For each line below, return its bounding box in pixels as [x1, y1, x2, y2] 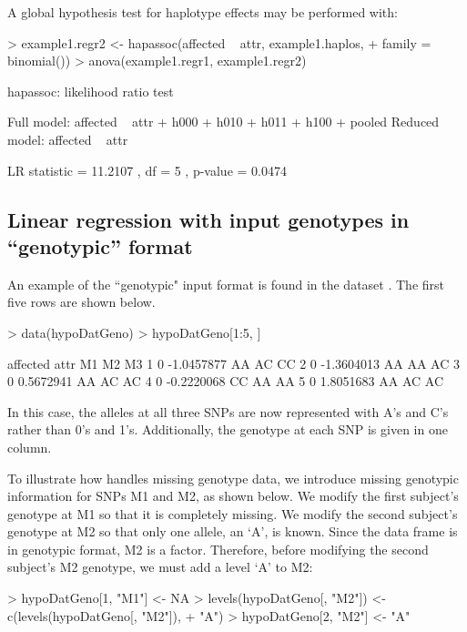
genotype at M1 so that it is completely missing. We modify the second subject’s [7, 504, 458, 523]
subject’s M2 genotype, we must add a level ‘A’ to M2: [7, 557, 313, 576]
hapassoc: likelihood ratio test [7, 81, 174, 100]
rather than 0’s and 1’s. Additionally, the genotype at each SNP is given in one [7, 420, 448, 439]
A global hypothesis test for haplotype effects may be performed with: [7, 3, 398, 21]
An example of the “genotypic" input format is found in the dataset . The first [7, 274, 445, 293]
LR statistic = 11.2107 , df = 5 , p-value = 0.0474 [7, 160, 287, 179]
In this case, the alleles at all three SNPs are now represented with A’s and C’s [7, 402, 449, 421]
